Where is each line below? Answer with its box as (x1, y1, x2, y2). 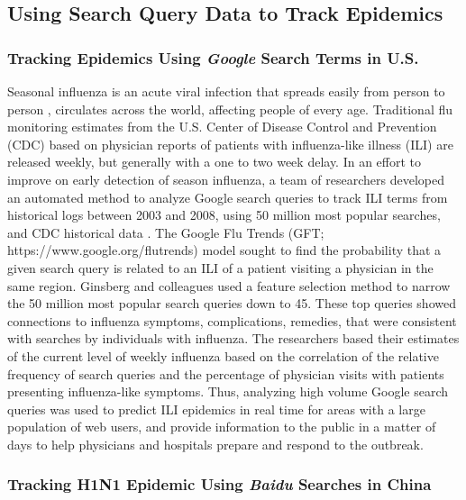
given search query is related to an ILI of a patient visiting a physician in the (7, 258, 434, 277)
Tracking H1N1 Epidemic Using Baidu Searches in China (7, 473, 432, 495)
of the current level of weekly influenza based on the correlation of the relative (7, 346, 439, 365)
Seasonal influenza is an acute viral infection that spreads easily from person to (7, 82, 445, 100)
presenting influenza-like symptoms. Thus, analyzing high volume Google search (7, 382, 449, 401)
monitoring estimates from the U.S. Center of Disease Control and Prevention (7, 117, 437, 136)
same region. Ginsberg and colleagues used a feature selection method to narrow (7, 276, 451, 295)
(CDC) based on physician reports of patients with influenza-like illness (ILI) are (7, 134, 453, 153)
